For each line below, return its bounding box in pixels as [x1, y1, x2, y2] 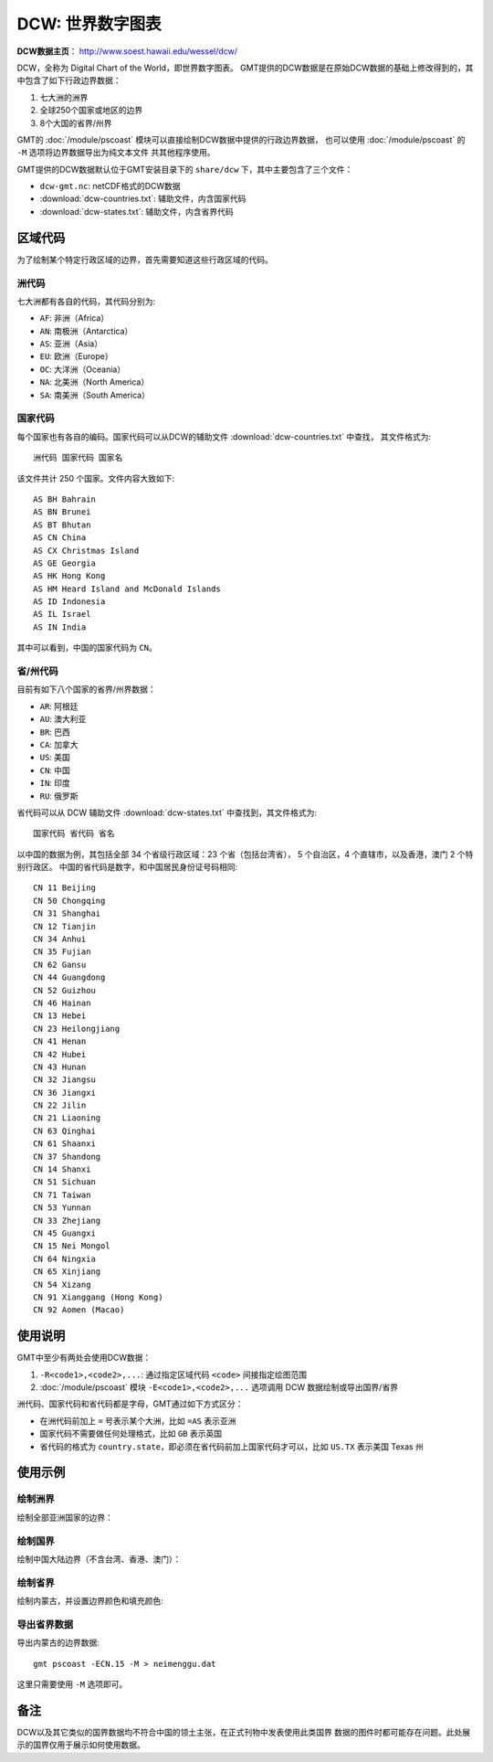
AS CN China [33, 533, 87, 543]
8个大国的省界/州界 [39, 117, 112, 128]
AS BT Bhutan [33, 519, 91, 530]
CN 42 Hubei [33, 1049, 87, 1059]
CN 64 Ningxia [33, 1253, 96, 1264]
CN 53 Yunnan [33, 1203, 91, 1213]
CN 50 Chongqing [33, 896, 106, 906]
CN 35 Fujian [33, 947, 91, 957]
